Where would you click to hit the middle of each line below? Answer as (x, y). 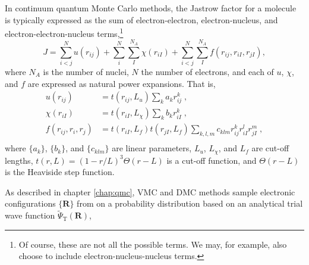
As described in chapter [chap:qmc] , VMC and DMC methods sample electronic (150, 191)
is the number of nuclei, (86, 71)
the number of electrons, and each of (207, 71)
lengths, (19, 160)
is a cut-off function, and (212, 160)
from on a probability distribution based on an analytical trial (190, 203)
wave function (30, 215)
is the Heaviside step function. (60, 172)
